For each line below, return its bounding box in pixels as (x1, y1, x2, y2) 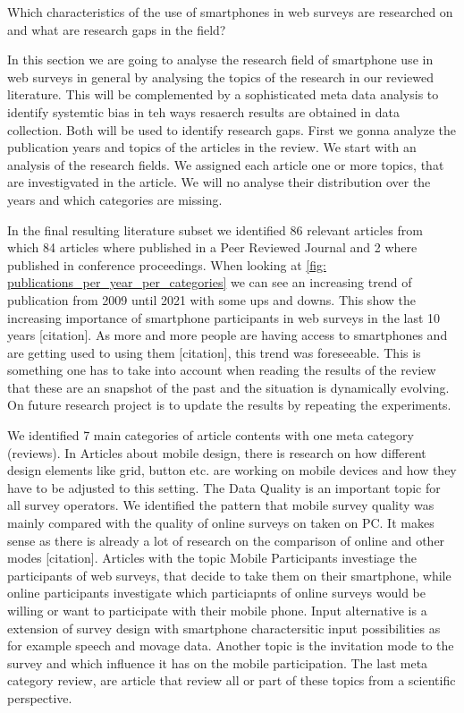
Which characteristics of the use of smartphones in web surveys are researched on (7, 3, 453, 21)
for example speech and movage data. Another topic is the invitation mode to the (7, 636, 454, 655)
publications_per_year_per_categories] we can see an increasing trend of (7, 273, 412, 292)
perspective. (7, 688, 72, 707)
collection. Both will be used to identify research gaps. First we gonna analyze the (7, 120, 457, 139)
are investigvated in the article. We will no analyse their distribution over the (7, 173, 431, 191)
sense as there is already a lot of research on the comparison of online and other (7, 531, 445, 549)
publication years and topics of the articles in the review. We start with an (7, 138, 417, 157)
